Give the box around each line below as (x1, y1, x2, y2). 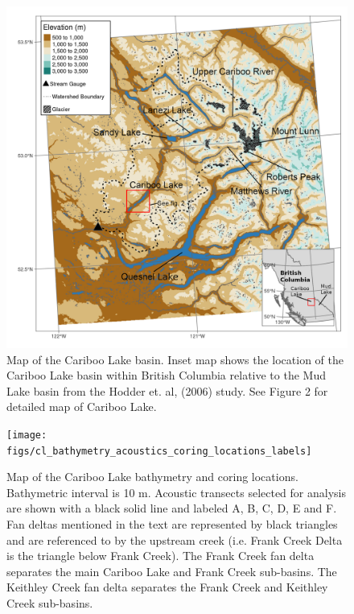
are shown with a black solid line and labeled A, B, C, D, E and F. (6, 500, 337, 517)
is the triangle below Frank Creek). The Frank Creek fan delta (6, 547, 315, 564)
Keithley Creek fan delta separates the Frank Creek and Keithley (6, 579, 328, 595)
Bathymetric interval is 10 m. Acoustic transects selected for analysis (6, 483, 346, 500)
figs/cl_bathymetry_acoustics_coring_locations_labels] (6, 445, 312, 457)
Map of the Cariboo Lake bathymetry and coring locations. (6, 468, 298, 485)
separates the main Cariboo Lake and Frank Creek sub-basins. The (6, 562, 337, 579)
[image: (6, 429, 47, 441)
